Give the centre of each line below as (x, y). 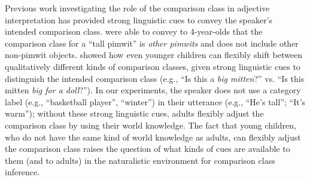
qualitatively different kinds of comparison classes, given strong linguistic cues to (153, 66)
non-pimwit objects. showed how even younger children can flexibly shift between (154, 55)
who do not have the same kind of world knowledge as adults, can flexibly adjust (153, 137)
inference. (22, 172)
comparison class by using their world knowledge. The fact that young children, (151, 125)
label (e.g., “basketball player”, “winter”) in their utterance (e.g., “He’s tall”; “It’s (155, 101)
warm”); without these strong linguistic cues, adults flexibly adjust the (134, 113)
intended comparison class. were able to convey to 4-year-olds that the (134, 31)
